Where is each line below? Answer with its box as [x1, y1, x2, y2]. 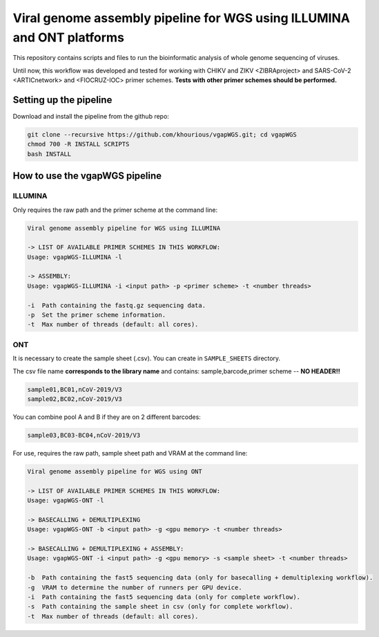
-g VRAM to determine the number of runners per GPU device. [27, 583, 242, 591]
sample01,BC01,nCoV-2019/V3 [27, 385, 122, 393]
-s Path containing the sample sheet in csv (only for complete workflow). [27, 602, 293, 611]
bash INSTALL [27, 150, 72, 158]
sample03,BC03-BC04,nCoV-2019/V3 [27, 431, 141, 439]
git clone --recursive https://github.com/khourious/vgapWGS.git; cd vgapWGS [27, 131, 297, 139]
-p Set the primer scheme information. [27, 311, 166, 319]
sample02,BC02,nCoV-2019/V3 [27, 395, 122, 403]
